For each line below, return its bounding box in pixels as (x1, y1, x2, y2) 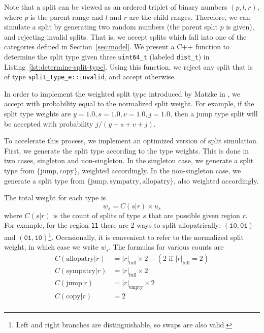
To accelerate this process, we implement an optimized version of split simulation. (4, 135, 258, 146)
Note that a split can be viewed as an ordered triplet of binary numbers (4, 2, 227, 12)
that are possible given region (148, 209, 240, 220)
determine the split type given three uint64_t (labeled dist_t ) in (4, 51, 210, 62)
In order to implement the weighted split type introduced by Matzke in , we (4, 88, 240, 99)
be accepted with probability (4, 118, 93, 129)
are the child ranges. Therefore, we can (129, 11, 250, 22)
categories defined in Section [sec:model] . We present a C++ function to (4, 41, 230, 52)
